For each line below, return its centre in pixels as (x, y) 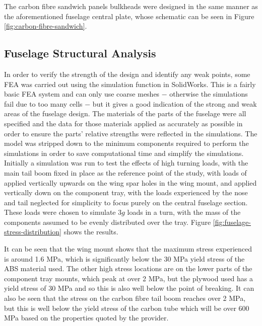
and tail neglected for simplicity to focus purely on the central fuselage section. (126, 202)
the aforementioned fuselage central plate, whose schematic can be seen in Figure (129, 16)
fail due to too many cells (43, 103)
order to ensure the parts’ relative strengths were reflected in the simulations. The (131, 133)
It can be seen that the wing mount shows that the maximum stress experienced (128, 249)
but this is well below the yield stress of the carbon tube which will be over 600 (127, 308)
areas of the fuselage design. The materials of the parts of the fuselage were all (125, 113)
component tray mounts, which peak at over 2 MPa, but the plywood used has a (129, 278)
